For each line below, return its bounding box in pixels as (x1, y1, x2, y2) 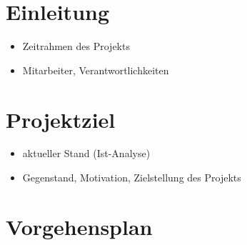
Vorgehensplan (6, 211, 153, 241)
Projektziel (6, 104, 116, 134)
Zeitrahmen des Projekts (22, 39, 130, 54)
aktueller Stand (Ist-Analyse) (22, 146, 151, 161)
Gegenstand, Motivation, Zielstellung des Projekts (22, 170, 241, 185)
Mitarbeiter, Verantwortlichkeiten (22, 62, 169, 77)
